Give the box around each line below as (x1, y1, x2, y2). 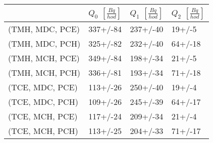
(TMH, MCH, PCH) (8, 67, 80, 78)
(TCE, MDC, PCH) (8, 96, 78, 107)
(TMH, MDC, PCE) (8, 23, 80, 35)
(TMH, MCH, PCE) (8, 52, 80, 64)
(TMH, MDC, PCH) (8, 38, 81, 49)
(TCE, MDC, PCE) (8, 81, 78, 93)
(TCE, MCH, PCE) (8, 110, 78, 122)
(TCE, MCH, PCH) (8, 125, 78, 136)
